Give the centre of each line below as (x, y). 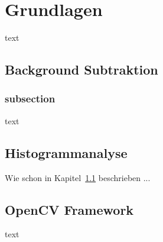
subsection (30, 99)
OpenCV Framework (69, 209)
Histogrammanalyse (66, 152)
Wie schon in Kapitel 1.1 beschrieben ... (78, 177)
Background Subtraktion (81, 70)
